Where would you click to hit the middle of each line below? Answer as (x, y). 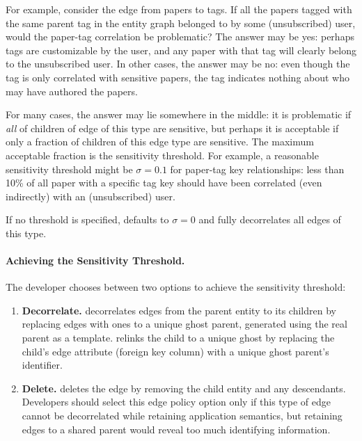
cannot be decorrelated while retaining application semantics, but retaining (182, 416)
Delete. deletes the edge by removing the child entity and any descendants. (184, 388)
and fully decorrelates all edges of (270, 219)
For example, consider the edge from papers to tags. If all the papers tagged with (179, 9)
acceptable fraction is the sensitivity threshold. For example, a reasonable (162, 155)
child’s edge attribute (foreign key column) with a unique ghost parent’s (175, 351)
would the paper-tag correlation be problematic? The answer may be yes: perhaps (180, 37)
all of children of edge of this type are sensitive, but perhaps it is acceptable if (172, 128)
